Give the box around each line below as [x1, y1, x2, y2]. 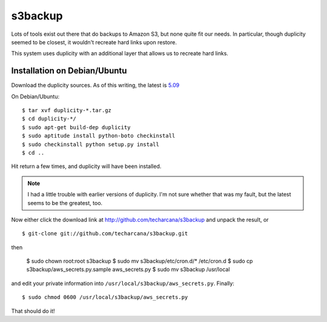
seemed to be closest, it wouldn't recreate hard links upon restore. [11, 38, 177, 45]
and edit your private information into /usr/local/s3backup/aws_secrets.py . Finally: [11, 280, 234, 287]
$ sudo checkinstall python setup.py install [22, 141, 160, 148]
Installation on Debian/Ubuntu [11, 65, 127, 76]
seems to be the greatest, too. [27, 199, 103, 206]
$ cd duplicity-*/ [22, 115, 77, 122]
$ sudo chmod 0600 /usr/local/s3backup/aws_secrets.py [22, 294, 188, 301]
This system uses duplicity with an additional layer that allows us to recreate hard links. [11, 50, 228, 57]
